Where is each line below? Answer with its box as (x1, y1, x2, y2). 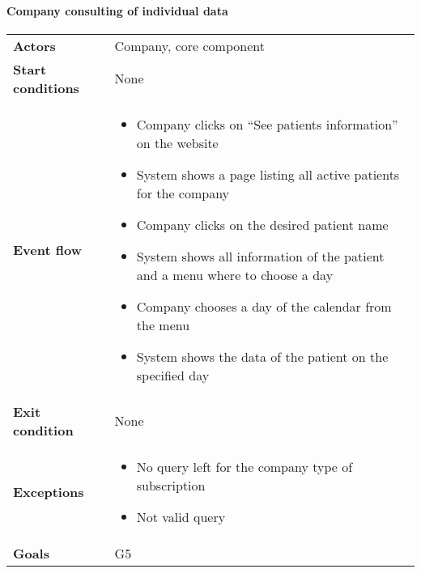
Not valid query (136, 507, 226, 526)
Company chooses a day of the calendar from (136, 296, 392, 316)
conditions (13, 78, 79, 97)
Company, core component (114, 36, 265, 55)
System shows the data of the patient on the (136, 346, 389, 366)
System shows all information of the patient (136, 246, 385, 265)
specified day (136, 365, 210, 384)
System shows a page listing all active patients (136, 164, 400, 184)
